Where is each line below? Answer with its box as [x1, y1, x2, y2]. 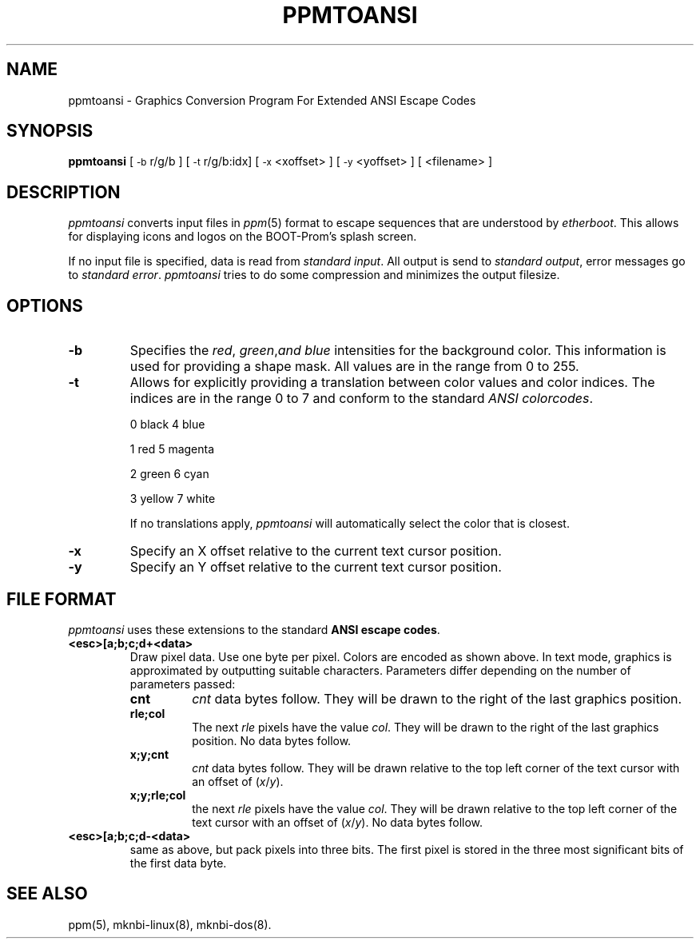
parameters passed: [129, 676, 236, 691]
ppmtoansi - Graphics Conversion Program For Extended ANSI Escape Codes [68, 93, 476, 107]
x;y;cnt [129, 747, 169, 761]
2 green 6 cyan [129, 467, 209, 481]
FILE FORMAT [6, 588, 117, 609]
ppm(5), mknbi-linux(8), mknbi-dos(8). [68, 917, 272, 931]
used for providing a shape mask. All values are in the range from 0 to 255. [129, 358, 579, 375]
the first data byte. [129, 855, 227, 870]
